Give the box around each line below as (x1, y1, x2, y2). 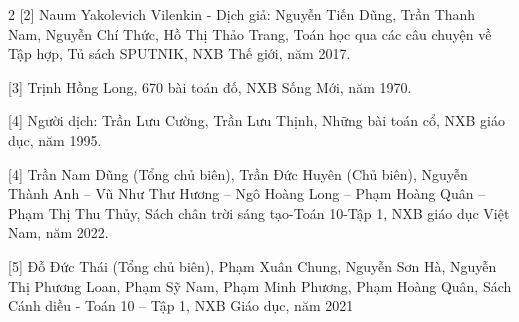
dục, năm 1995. (8, 129, 102, 150)
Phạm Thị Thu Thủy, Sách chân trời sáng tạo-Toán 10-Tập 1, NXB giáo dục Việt (8, 202, 510, 223)
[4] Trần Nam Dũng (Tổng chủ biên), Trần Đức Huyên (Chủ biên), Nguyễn (8, 163, 468, 184)
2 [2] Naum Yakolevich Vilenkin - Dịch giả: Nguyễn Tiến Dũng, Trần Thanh (8, 4, 476, 24)
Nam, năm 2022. (8, 222, 109, 243)
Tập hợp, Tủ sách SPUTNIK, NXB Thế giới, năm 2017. (8, 43, 351, 64)
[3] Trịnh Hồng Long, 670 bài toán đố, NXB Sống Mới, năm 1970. (8, 76, 412, 97)
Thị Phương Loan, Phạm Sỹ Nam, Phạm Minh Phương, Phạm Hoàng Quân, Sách (8, 275, 512, 296)
